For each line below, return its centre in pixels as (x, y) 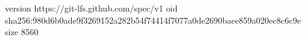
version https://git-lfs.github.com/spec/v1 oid (91, 8)
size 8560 (22, 32)
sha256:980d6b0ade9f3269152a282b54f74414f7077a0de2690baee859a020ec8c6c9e (153, 20)
